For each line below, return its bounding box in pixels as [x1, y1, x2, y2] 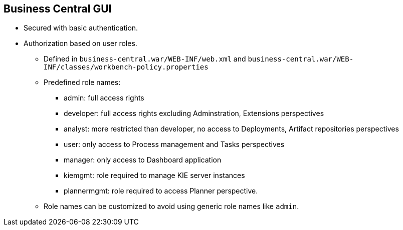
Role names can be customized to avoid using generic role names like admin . [44, 202, 299, 211]
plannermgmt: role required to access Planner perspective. [64, 186, 258, 195]
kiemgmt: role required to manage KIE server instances [64, 171, 245, 180]
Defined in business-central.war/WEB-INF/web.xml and [44, 54, 246, 63]
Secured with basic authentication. [24, 23, 138, 32]
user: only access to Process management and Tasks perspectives [64, 140, 285, 149]
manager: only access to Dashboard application [64, 155, 222, 164]
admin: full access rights [64, 93, 144, 102]
